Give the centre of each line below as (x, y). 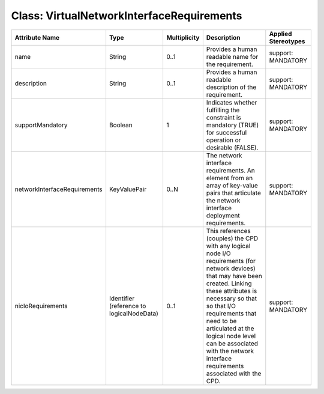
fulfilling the (223, 110)
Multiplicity (183, 37)
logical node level (231, 336)
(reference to (127, 306)
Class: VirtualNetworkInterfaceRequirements (127, 16)
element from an (229, 178)
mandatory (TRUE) (232, 125)
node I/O (218, 253)
